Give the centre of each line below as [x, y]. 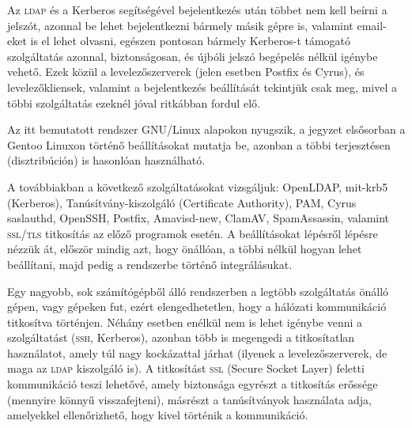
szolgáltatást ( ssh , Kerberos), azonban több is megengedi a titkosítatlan [181, 337]
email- [372, 25]
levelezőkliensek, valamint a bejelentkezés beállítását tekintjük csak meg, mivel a [202, 87]
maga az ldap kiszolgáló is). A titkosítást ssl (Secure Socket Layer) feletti [186, 368]
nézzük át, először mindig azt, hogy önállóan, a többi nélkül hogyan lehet [185, 249]
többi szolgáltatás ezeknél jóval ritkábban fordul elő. [134, 102]
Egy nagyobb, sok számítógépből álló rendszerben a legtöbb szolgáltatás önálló [198, 291]
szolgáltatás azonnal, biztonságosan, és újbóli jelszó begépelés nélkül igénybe [193, 56]
